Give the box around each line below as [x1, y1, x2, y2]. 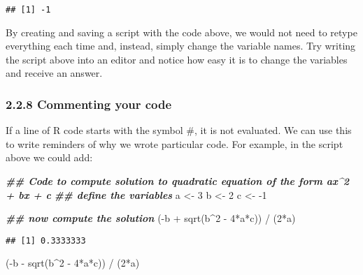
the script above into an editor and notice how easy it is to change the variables [6, 52, 348, 66]
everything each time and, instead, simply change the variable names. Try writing [6, 38, 356, 53]
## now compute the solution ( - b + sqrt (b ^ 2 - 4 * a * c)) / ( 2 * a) [6, 211, 296, 225]
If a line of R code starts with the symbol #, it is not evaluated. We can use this [6, 123, 352, 137]
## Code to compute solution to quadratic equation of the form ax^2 [6, 174, 349, 188]
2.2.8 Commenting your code [6, 95, 172, 112]
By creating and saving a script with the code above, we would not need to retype [6, 24, 357, 39]
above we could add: [6, 150, 93, 165]
